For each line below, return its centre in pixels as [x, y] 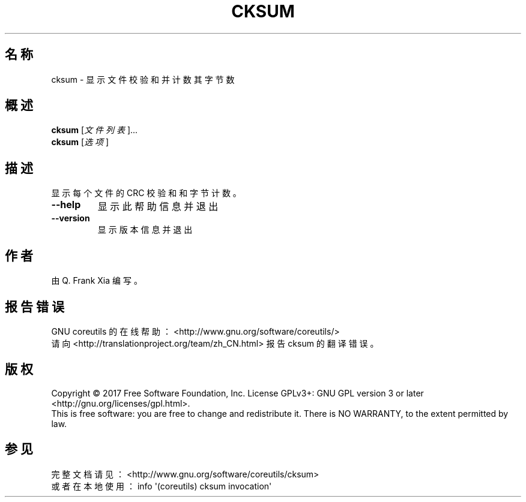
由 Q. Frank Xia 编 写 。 [97, 281]
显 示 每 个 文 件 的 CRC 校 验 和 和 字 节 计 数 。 [146, 193]
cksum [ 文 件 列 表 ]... [95, 130]
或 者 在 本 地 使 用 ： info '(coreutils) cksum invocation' [162, 486]
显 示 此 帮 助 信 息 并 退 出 [158, 207]
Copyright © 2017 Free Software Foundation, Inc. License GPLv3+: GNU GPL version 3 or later [237, 393]
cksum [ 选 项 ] [80, 142]
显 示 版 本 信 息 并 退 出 [145, 230]
